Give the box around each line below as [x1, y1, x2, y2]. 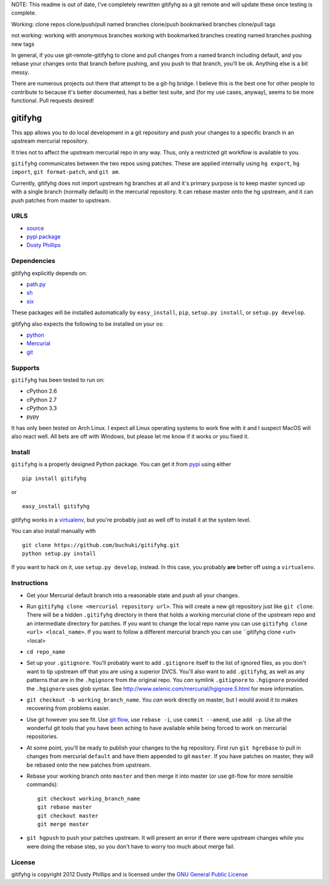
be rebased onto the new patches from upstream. [26, 761, 152, 769]
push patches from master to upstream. [11, 196, 111, 204]
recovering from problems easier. [26, 704, 110, 712]
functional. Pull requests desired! [11, 96, 94, 104]
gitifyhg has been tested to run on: [11, 376, 105, 384]
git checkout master [37, 812, 99, 819]
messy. [11, 68, 30, 76]
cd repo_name [26, 648, 66, 655]
